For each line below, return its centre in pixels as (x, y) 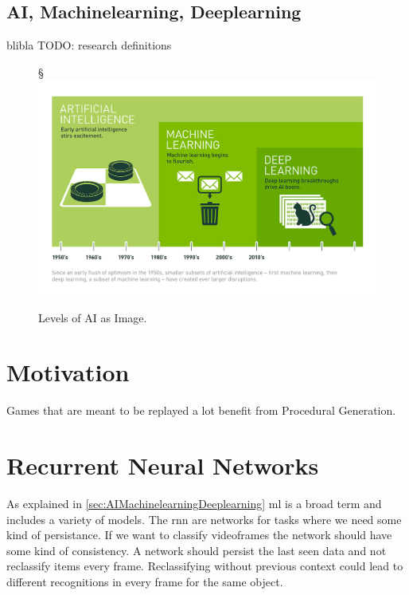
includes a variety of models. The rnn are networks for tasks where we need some (204, 519)
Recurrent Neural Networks (163, 465)
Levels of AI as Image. (93, 317)
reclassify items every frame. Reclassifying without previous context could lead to (205, 566)
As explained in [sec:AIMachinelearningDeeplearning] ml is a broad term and (194, 503)
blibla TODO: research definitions (89, 45)
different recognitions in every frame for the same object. (145, 581)
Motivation (68, 372)
